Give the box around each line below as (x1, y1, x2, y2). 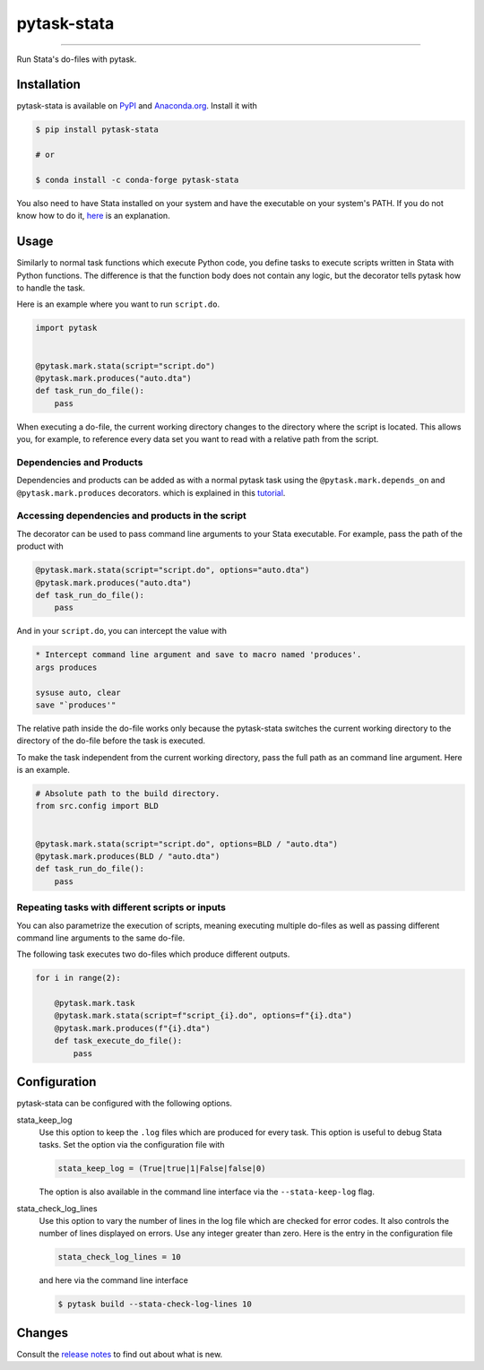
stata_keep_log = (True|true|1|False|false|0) (57, 1164, 266, 1174)
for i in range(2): (35, 973, 121, 984)
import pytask (35, 323, 98, 334)
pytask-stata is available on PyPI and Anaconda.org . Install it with (16, 100, 257, 111)
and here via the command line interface (39, 1275, 188, 1286)
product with (16, 541, 65, 551)
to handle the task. (16, 282, 85, 293)
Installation (16, 77, 81, 92)
